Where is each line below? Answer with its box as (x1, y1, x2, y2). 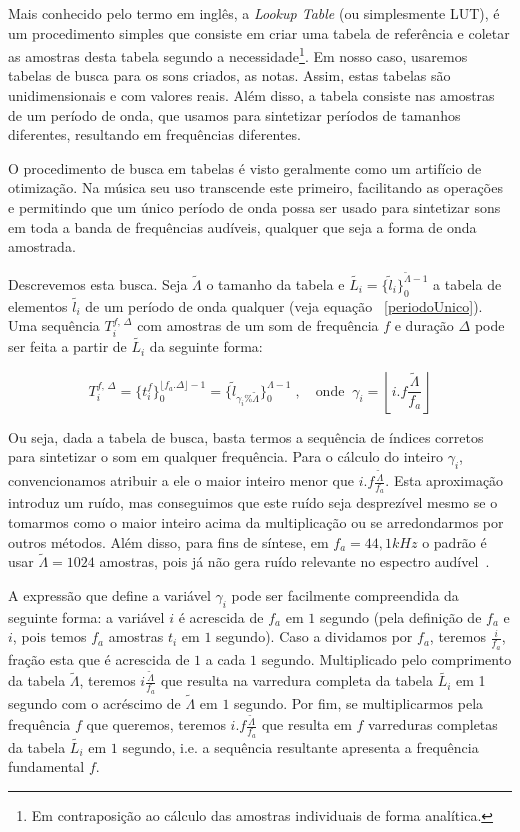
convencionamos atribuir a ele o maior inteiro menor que (8, 470, 354, 491)
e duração (394, 315, 454, 336)
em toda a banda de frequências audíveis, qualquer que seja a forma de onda (8, 216, 477, 237)
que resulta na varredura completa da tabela (160, 670, 433, 691)
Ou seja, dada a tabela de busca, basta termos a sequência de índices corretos (8, 426, 484, 447)
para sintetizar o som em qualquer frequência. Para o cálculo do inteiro (8, 446, 443, 467)
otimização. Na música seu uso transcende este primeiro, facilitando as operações (8, 177, 503, 198)
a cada (205, 648, 246, 669)
